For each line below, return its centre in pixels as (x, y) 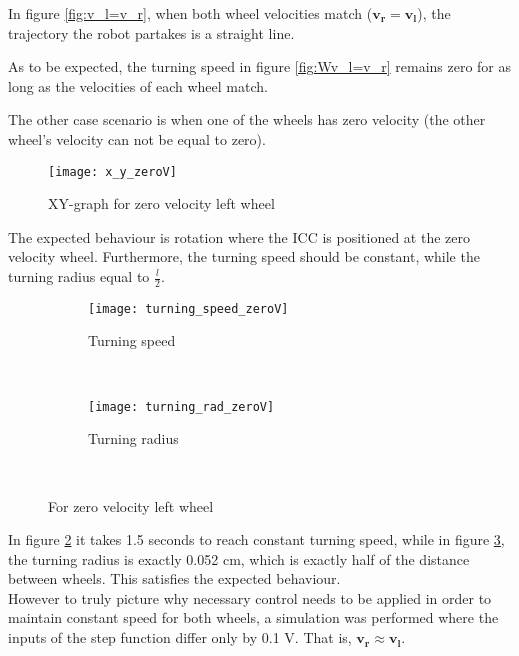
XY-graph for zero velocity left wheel (161, 203)
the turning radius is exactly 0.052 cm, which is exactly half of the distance (239, 558)
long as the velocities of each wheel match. (138, 85)
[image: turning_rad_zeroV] (181, 406)
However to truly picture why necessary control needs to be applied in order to (250, 597)
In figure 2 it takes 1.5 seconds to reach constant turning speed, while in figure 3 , (256, 539)
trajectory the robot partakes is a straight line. (151, 32)
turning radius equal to (79, 276)
